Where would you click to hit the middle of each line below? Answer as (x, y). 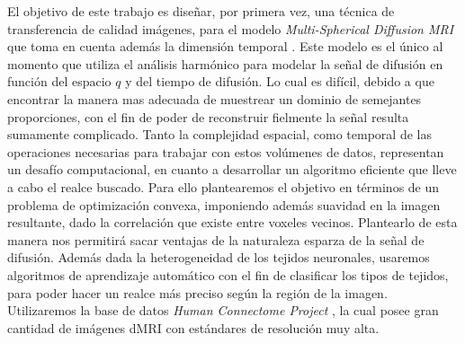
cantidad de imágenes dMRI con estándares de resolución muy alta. (193, 327)
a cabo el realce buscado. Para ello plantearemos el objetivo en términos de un (224, 186)
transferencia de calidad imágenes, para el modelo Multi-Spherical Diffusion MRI (231, 28)
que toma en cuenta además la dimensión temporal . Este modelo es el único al (225, 46)
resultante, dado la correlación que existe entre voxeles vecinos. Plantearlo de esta (232, 222)
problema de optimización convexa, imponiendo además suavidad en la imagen (224, 204)
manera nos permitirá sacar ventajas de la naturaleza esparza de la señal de (216, 239)
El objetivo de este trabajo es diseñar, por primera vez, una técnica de (201, 11)
